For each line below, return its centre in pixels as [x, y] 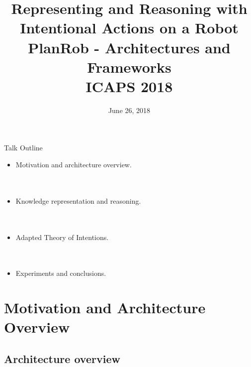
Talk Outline [23, 148]
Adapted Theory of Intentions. [62, 237]
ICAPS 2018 [129, 86]
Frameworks [129, 66]
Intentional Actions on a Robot [129, 28]
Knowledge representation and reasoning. [78, 200]
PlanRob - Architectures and [129, 47]
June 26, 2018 [129, 110]
